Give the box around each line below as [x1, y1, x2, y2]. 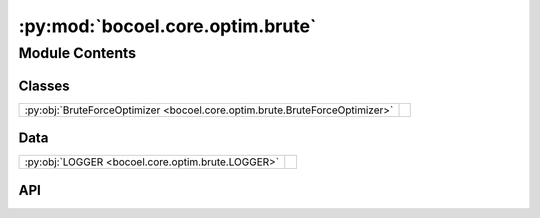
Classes [18, 77, 70, 94]
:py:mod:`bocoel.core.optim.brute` [18, 15, 317, 37]
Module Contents [18, 44, 137, 62]
